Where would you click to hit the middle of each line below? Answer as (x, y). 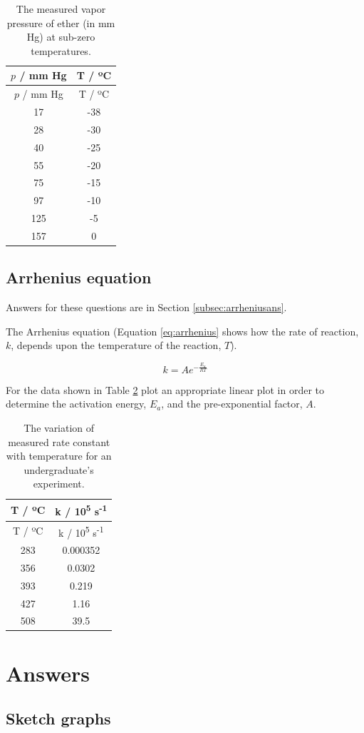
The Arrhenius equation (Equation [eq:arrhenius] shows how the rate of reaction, (182, 331)
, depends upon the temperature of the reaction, (116, 345)
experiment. (59, 484)
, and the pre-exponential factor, (232, 404)
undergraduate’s (59, 469)
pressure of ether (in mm (61, 22)
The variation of (59, 428)
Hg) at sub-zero (61, 37)
